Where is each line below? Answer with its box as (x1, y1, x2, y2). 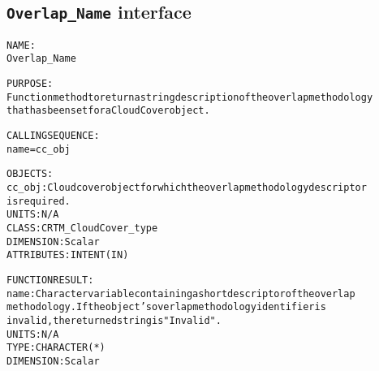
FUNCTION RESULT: (6, 274, 94, 286)
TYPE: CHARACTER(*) (6, 342, 106, 354)
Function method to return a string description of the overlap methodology (6, 91, 373, 103)
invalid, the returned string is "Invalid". (6, 314, 222, 326)
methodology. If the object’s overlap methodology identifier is (6, 301, 326, 313)
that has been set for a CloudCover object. (6, 105, 210, 117)
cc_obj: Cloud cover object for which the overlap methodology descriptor (6, 182, 367, 194)
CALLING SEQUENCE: (6, 130, 100, 142)
